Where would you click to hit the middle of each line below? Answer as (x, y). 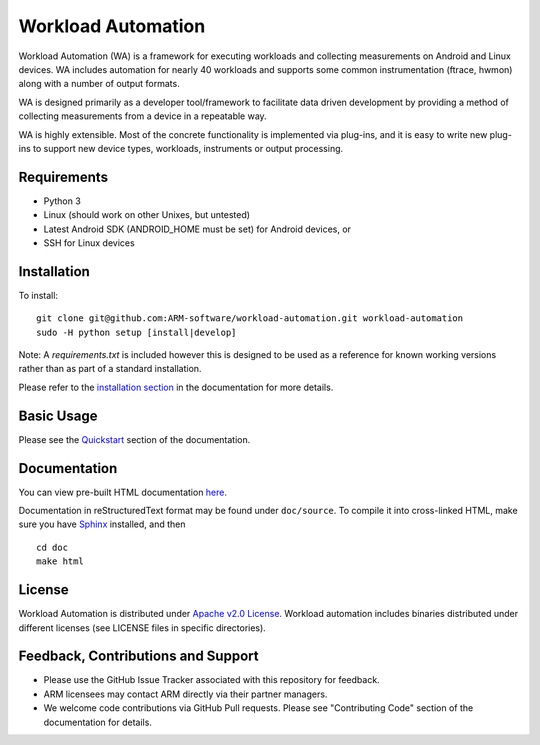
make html (60, 561)
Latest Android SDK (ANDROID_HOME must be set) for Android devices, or (197, 229)
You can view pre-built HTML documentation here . (123, 492)
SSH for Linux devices (89, 242)
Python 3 (62, 201)
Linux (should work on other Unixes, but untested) (146, 215)
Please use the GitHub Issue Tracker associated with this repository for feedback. (211, 680)
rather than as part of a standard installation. (110, 369)
